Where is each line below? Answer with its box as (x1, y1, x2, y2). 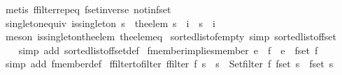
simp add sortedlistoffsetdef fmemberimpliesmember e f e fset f (18, 42, 318, 57)
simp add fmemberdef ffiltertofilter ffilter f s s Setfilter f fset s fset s (5, 56, 334, 71)
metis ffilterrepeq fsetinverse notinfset (5, 2, 171, 16)
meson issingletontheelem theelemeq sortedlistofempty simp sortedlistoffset (5, 29, 336, 44)
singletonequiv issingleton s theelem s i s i (5, 15, 215, 30)
